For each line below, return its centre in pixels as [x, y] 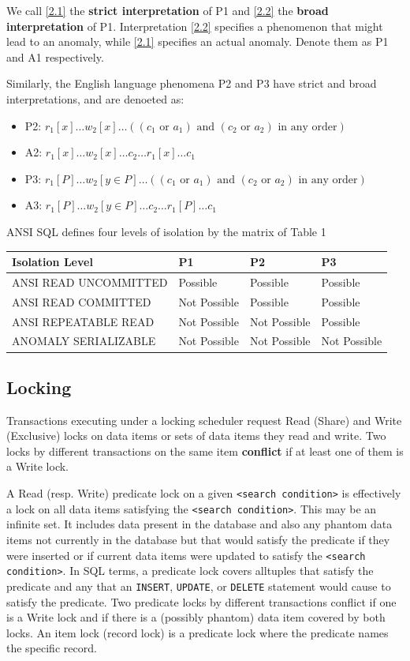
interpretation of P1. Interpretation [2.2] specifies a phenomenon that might [195, 26]
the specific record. [52, 648]
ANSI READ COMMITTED [82, 301]
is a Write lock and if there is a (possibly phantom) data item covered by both [196, 617]
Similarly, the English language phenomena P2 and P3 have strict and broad [192, 83]
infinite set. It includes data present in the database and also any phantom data [199, 524]
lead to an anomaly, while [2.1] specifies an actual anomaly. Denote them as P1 [198, 41]
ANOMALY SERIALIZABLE [84, 341]
